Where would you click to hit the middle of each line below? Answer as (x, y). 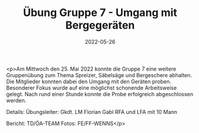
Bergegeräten (100, 25)
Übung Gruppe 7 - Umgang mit (100, 13)
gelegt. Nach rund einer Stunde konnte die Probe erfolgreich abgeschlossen (100, 94)
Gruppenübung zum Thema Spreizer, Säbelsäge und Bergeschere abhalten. (99, 75)
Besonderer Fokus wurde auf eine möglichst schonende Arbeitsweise (91, 88)
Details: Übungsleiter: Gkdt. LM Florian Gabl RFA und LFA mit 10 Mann (92, 112)
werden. (16, 100)
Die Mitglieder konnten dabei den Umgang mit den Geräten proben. (89, 81)
